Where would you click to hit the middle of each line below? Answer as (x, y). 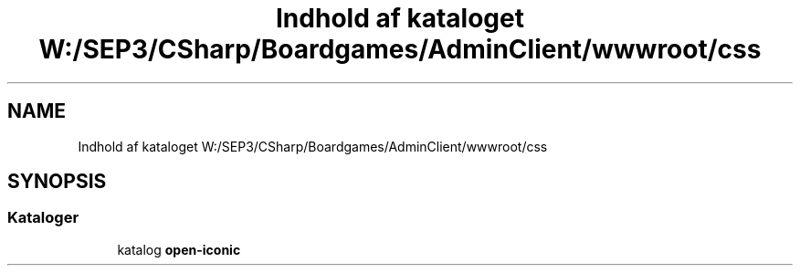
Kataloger (43, 218)
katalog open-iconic (179, 249)
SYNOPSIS (57, 182)
